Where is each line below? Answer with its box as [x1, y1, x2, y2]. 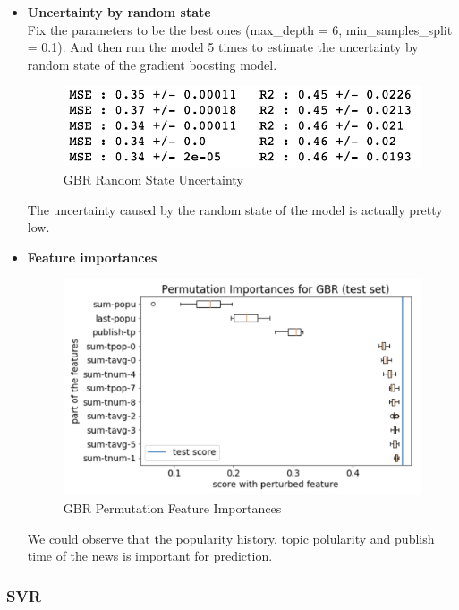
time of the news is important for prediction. [27, 546, 273, 565]
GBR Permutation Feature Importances [63, 499, 282, 518]
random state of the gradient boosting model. [27, 55, 277, 73]
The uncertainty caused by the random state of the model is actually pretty [27, 200, 443, 219]
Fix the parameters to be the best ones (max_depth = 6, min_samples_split [27, 20, 453, 39]
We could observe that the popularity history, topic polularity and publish [27, 528, 435, 547]
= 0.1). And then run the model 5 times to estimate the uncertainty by [27, 38, 419, 56]
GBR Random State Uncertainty [63, 170, 243, 189]
